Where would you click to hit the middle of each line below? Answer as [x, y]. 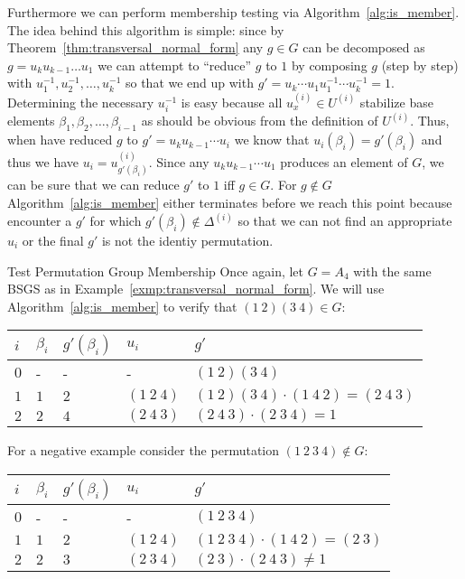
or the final [53, 240]
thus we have [43, 161]
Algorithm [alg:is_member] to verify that [122, 306]
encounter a [40, 220]
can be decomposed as [364, 47]
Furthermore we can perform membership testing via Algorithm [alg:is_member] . [233, 12]
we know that [272, 140]
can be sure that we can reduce [93, 185]
